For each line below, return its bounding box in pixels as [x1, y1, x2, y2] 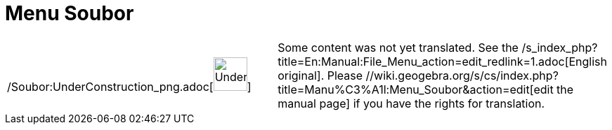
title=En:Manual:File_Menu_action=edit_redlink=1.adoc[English [278, 54, 607, 68]
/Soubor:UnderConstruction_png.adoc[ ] [7, 79, 252, 94]
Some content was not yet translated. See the [278, 40, 519, 55]
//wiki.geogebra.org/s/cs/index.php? [365, 68, 559, 82]
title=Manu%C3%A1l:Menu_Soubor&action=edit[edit [278, 82, 554, 96]
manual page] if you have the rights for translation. [278, 96, 545, 110]
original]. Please [278, 68, 363, 82]
